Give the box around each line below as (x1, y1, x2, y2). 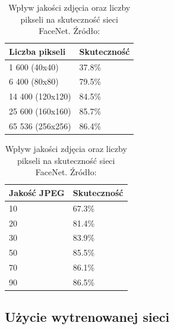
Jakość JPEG (9, 186, 65, 198)
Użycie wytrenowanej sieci (5, 308, 170, 326)
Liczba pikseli (9, 45, 66, 57)
